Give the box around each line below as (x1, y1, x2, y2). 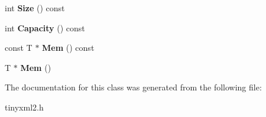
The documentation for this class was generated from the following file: (5, 81, 262, 93)
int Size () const (5, 2, 65, 14)
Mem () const (42, 41, 95, 54)
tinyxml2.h (5, 100, 44, 113)
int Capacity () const (5, 21, 85, 34)
